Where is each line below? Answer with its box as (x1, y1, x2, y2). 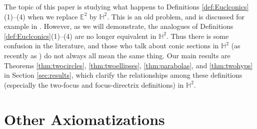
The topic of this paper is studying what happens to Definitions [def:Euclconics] (4, 1, 249, 11)
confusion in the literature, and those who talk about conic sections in (4, 40, 219, 51)
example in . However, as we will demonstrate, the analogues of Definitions (4, 21, 233, 31)
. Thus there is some (166, 30, 229, 41)
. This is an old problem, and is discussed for (107, 11, 244, 21)
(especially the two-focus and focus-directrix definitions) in (4, 79, 184, 90)
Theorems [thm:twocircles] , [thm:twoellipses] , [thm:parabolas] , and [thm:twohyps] (4, 60, 253, 70)
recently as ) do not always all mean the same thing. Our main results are (4, 50, 230, 60)
